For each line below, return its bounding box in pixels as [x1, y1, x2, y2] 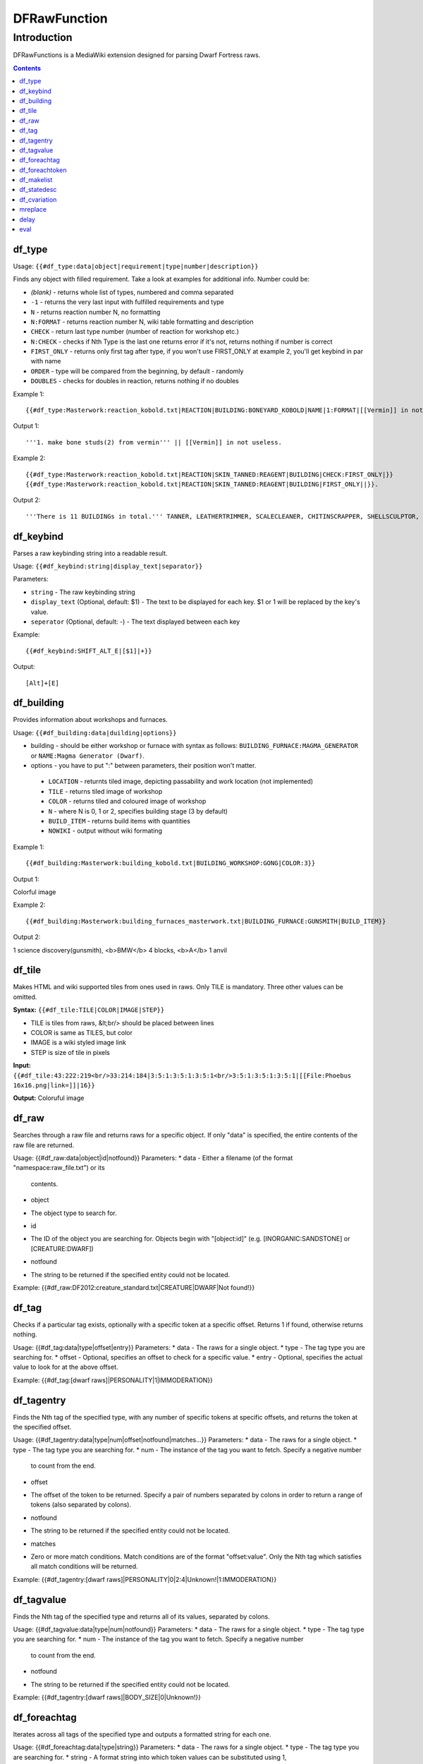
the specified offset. [13, 1422, 72, 1432]
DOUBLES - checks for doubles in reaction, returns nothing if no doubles [30, 377, 239, 385]
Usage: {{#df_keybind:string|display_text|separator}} [13, 562, 203, 571]
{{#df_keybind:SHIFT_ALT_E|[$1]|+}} [25, 646, 152, 655]
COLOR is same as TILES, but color [30, 1028, 133, 1037]
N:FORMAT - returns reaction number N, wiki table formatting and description [30, 318, 254, 326]
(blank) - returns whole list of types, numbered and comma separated [30, 288, 234, 296]
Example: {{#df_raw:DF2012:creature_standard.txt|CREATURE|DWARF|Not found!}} [13, 1283, 255, 1291]
